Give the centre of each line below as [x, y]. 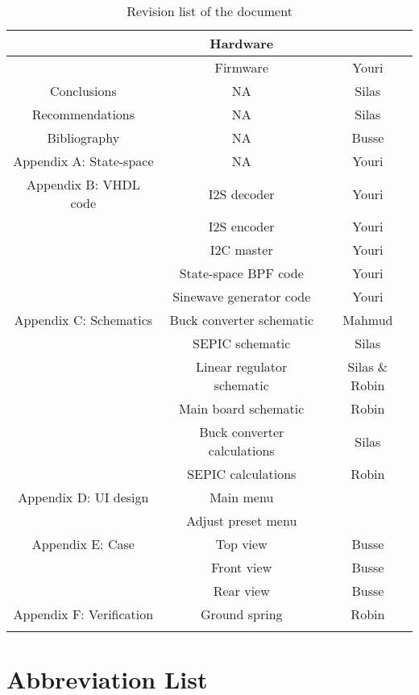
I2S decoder [241, 194]
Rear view [241, 591]
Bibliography [83, 137]
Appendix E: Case [83, 544]
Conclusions [83, 91]
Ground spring [241, 614]
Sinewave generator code [242, 296]
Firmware [241, 67]
